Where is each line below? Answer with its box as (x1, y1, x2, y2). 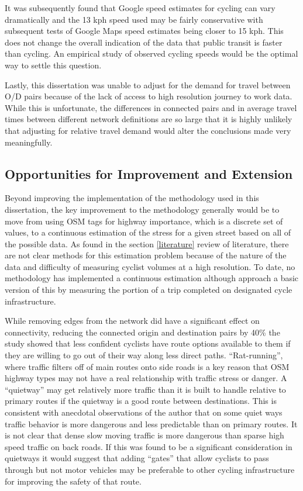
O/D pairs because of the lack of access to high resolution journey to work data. (5, 90, 292, 102)
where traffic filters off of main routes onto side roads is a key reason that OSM (5, 360, 290, 372)
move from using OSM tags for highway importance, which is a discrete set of (5, 215, 283, 227)
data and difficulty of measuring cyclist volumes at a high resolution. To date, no (5, 260, 295, 272)
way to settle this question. (5, 58, 102, 71)
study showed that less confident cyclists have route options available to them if (5, 337, 291, 350)
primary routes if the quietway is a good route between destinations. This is (5, 395, 277, 407)
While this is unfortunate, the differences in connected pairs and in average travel (5, 101, 297, 113)
